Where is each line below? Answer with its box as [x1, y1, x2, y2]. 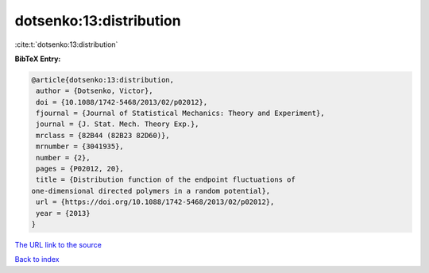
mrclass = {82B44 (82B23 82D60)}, [36, 131, 170, 140]
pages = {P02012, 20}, [36, 164, 125, 174]
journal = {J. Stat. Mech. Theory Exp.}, [36, 120, 199, 129]
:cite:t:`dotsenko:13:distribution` [14, 40, 118, 49]
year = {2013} [36, 209, 91, 217]
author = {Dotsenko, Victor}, [36, 87, 154, 95]
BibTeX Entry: [14, 54, 61, 63]
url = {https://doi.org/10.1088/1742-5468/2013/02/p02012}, [36, 198, 275, 206]
